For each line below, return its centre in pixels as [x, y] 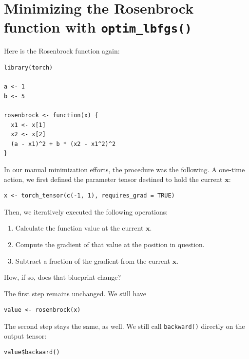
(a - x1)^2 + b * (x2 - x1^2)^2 [63, 144]
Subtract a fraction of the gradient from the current [93, 260]
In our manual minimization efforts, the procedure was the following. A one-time [124, 169]
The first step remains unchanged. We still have [75, 293]
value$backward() [32, 352]
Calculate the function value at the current [79, 228]
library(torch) [29, 68]
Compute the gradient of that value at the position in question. [110, 244]
